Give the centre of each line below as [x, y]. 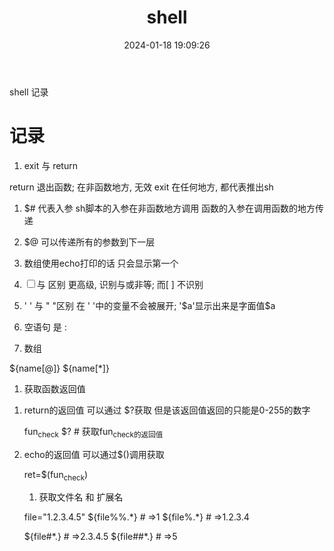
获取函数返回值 [54, 388]
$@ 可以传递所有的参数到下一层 [89, 242]
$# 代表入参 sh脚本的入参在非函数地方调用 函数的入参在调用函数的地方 [169, 208]
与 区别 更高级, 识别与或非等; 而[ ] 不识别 [120, 284]
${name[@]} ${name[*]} [59, 368]
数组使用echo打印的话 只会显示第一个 [101, 263]
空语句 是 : [45, 327]
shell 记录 [29, 92]
